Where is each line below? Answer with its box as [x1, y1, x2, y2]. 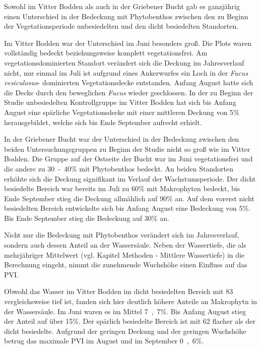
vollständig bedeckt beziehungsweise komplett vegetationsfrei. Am [4, 47, 208, 58]
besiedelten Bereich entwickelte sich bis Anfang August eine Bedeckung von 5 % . [4, 203, 251, 213]
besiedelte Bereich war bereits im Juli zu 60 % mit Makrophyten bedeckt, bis [4, 183, 240, 194]
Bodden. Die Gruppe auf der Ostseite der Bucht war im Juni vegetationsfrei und [4, 153, 253, 164]
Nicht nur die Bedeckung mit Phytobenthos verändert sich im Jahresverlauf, [4, 229, 239, 240]
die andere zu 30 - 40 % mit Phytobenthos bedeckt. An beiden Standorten [4, 163, 233, 173]
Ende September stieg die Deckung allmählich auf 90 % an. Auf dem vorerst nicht [4, 193, 254, 203]
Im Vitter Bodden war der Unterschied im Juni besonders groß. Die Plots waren [4, 37, 251, 48]
